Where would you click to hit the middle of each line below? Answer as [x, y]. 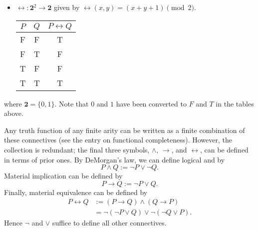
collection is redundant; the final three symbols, [77, 149]
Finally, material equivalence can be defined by [76, 192]
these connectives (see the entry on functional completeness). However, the [118, 140]
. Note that [72, 103]
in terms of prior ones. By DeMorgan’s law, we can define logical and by [115, 159]
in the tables [235, 103]
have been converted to [151, 103]
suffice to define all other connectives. [109, 223]
